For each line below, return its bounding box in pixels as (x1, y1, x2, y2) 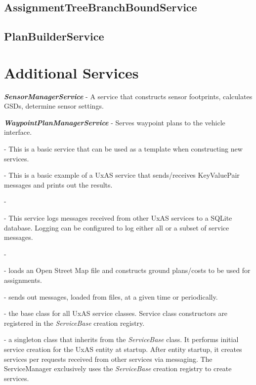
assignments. (4, 275, 42, 285)
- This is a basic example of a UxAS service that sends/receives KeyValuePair (4, 170, 240, 180)
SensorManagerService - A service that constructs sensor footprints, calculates (4, 91, 253, 101)
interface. (4, 127, 32, 137)
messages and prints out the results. (4, 179, 113, 190)
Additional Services (4, 62, 139, 82)
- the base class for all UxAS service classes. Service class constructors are (4, 308, 228, 318)
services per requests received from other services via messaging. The (4, 353, 213, 364)
